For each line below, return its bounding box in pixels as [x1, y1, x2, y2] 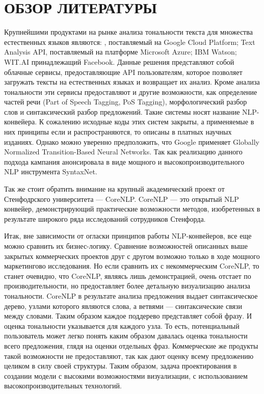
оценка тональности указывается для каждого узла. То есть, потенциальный [4, 320, 240, 331]
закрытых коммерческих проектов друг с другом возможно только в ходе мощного [4, 250, 260, 261]
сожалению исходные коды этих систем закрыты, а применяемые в [46, 116, 254, 127]
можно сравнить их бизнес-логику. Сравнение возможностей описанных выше [4, 241, 248, 251]
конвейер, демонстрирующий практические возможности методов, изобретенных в [4, 203, 260, 214]
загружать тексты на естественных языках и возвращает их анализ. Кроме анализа [4, 76, 260, 87]
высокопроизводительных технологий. [4, 380, 122, 391]
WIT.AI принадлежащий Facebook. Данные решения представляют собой [4, 56, 234, 67]
